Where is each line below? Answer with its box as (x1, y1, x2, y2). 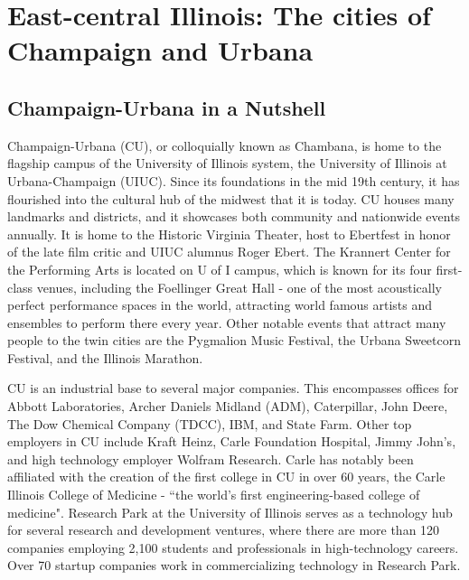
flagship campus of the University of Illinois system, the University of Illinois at (7, 154, 447, 173)
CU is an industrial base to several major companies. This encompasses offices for (7, 379, 459, 398)
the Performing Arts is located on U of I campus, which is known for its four (7, 259, 432, 278)
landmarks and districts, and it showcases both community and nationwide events (7, 207, 461, 226)
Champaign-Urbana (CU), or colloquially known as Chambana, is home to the (7, 136, 442, 154)
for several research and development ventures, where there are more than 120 (7, 520, 440, 539)
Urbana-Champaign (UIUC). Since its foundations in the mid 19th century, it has (7, 171, 460, 190)
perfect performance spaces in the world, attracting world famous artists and (7, 295, 433, 314)
